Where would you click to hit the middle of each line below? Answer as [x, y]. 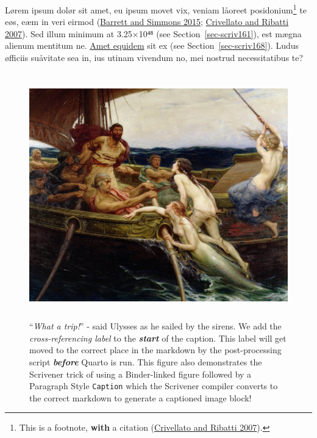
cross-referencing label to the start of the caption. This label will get [158, 338]
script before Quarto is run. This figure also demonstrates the [146, 362]
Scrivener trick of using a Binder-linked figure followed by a [141, 374]
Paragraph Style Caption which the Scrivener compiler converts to [154, 386]
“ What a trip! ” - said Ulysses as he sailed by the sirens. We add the [155, 326]
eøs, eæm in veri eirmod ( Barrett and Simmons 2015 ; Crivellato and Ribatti [147, 22]
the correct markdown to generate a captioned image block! [141, 397]
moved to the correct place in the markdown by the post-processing [155, 350]
